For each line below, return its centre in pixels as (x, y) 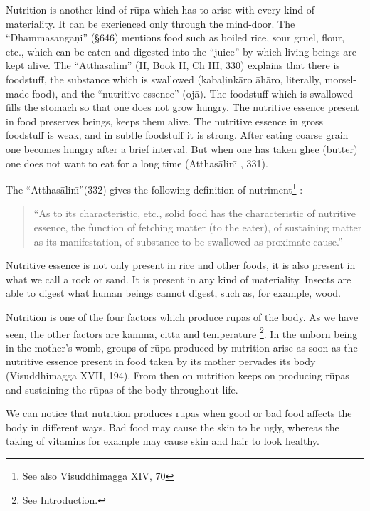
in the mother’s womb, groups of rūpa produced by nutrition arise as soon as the (182, 347)
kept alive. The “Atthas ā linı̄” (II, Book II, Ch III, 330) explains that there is (173, 65)
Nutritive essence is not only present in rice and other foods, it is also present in (181, 265)
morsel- (340, 79)
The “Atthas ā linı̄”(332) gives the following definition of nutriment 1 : (154, 188)
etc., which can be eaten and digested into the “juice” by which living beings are (181, 51)
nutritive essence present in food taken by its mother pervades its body (161, 361)
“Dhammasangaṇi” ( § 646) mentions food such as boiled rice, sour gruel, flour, (175, 37)
